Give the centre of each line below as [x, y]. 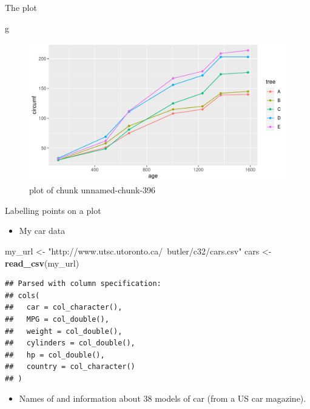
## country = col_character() [70, 367]
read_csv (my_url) [42, 263]
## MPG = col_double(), [57, 319]
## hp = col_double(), [55, 355]
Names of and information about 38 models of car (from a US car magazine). [163, 398]
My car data [42, 231]
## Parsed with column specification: [83, 284]
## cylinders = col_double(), [70, 343]
